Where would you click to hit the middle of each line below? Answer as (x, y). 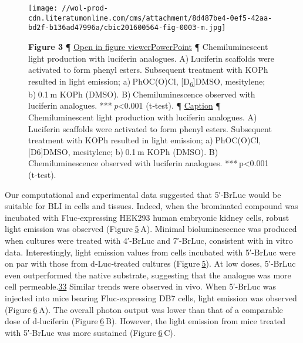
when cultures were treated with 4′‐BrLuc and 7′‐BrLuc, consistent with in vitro (149, 240)
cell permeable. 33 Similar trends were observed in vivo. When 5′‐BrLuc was (140, 286)
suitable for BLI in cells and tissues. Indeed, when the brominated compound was (151, 206)
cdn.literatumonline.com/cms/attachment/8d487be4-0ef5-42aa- (150, 18)
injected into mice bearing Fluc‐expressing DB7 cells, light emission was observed (151, 297)
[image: (43, 8)
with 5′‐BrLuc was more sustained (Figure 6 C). (90, 332)
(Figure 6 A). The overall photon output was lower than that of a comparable (144, 309)
